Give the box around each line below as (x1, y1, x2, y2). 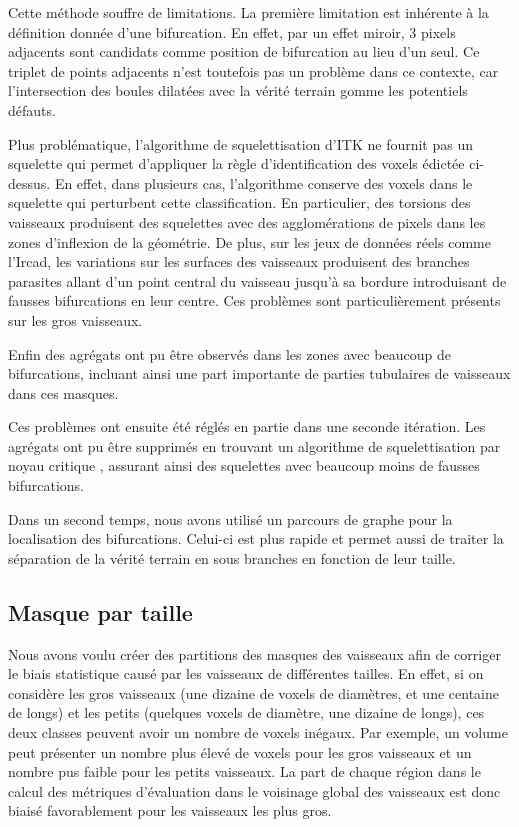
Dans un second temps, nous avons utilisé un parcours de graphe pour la (8, 508, 453, 529)
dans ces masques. (8, 382, 119, 403)
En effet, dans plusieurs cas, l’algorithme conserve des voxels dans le (54, 172, 473, 193)
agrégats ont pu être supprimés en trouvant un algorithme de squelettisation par (8, 435, 501, 456)
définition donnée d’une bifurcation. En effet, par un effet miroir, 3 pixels (8, 21, 456, 42)
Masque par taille (8, 596, 193, 627)
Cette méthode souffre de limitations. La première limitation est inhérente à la (8, 2, 489, 22)
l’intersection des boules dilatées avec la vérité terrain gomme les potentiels (8, 80, 468, 101)
